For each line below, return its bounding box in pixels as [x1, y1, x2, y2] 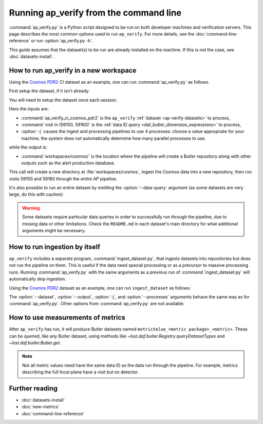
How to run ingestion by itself [9, 242, 100, 251]
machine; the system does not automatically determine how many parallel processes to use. [21, 135, 206, 141]
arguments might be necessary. [22, 228, 86, 234]
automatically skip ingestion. [9, 276, 67, 282]
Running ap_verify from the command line [9, 7, 182, 18]
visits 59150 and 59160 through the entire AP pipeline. [9, 176, 117, 182]
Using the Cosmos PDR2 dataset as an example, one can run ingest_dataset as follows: [9, 285, 191, 291]
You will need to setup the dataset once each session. [9, 97, 117, 103]
